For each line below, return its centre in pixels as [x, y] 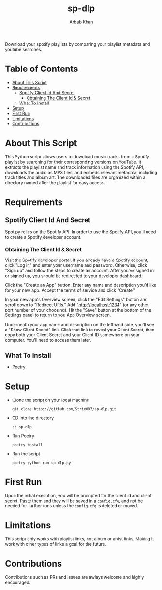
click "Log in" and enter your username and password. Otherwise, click [76, 265]
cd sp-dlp [22, 427]
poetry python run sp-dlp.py [41, 463]
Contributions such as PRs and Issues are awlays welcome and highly [74, 577]
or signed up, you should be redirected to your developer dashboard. [74, 276]
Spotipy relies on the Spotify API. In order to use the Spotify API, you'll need [81, 232]
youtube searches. [24, 49]
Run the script [26, 454]
